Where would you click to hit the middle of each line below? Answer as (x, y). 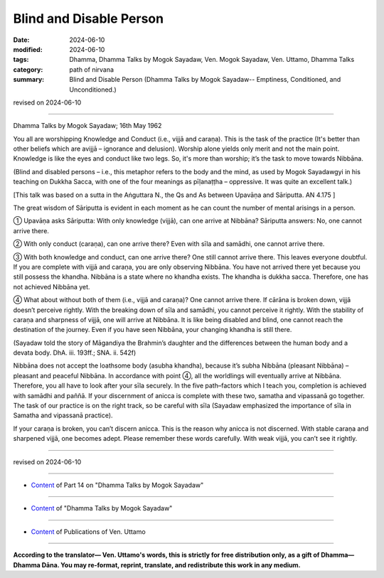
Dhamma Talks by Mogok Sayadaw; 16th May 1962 (87, 126)
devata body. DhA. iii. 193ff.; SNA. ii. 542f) (75, 353)
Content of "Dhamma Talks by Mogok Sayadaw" (102, 508)
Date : (21, 40)
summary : (29, 80)
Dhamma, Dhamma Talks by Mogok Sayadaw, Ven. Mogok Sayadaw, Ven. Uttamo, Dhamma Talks (212, 60)
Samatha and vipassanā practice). (63, 415)
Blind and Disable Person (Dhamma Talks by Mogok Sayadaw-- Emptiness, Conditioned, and (205, 80)
